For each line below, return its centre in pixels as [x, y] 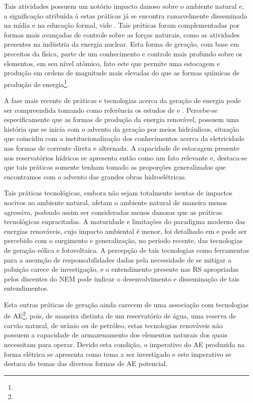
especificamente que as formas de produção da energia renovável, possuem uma [122, 119]
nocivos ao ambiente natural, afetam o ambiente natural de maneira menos [116, 202]
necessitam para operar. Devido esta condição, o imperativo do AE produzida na [124, 344]
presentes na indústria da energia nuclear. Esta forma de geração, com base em [122, 44]
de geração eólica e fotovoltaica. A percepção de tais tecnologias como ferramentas [126, 250]
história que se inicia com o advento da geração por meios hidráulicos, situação [122, 129]
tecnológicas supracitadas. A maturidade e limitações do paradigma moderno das [125, 221]
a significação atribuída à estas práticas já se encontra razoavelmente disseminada [126, 15]
